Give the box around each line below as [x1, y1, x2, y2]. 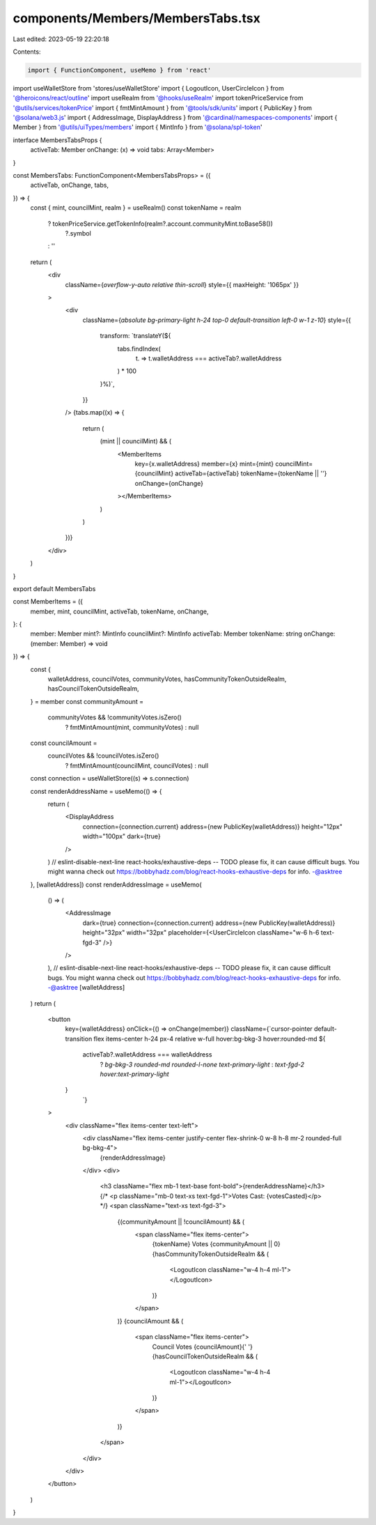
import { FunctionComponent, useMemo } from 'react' [27, 66, 212, 74]
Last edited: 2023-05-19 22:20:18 [13, 35, 109, 43]
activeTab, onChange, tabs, [30, 181, 109, 190]
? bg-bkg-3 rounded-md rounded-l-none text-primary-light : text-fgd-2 [100, 1060, 305, 1068]
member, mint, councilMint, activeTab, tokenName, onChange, [30, 607, 209, 615]
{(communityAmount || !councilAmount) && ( [117, 1217, 245, 1226]
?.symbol [65, 229, 92, 237]
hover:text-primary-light [100, 1070, 170, 1078]
